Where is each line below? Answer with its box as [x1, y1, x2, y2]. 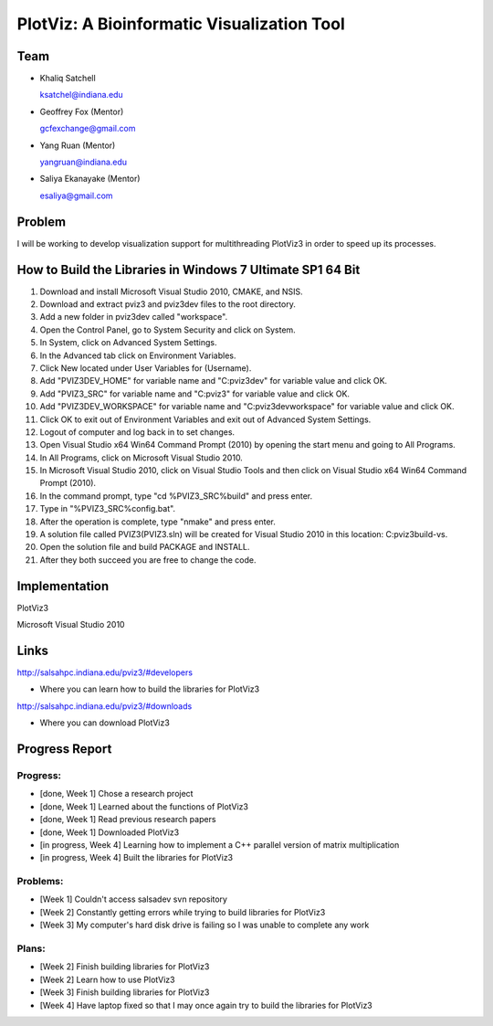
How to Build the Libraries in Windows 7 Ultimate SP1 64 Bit [16, 261, 361, 278]
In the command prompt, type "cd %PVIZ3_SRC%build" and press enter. [39, 490, 313, 502]
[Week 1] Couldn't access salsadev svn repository [39, 894, 228, 904]
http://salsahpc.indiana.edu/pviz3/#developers [16, 667, 194, 678]
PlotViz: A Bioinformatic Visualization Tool [16, 14, 346, 34]
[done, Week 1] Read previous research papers [39, 814, 216, 825]
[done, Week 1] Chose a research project [39, 788, 194, 799]
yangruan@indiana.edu [39, 156, 128, 168]
